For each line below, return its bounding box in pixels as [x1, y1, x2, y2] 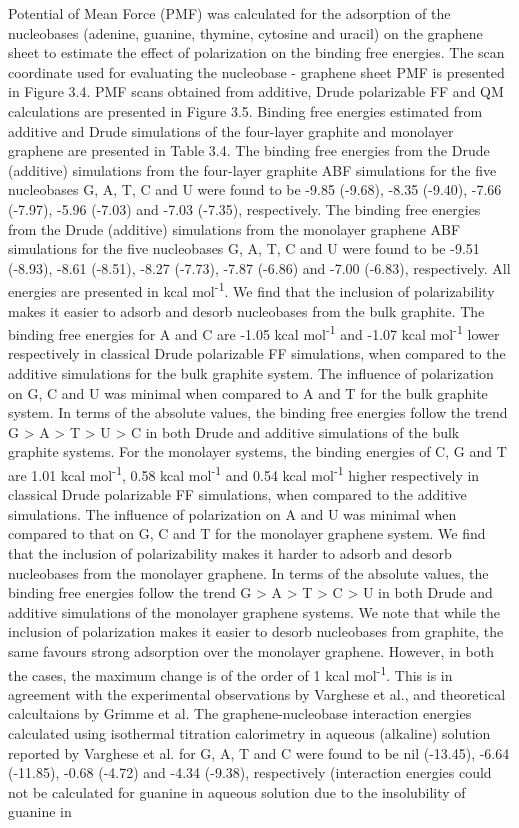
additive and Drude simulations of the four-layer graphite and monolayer [8, 120, 454, 141]
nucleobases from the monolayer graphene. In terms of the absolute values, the [8, 562, 489, 583]
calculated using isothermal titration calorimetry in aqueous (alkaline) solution [8, 723, 491, 743]
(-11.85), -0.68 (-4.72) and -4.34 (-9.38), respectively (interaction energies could [8, 762, 492, 783]
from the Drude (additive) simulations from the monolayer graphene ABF [8, 218, 461, 239]
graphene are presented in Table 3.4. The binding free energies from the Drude [8, 140, 490, 161]
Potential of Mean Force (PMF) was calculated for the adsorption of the [8, 3, 451, 23]
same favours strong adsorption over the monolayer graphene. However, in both [8, 640, 494, 661]
